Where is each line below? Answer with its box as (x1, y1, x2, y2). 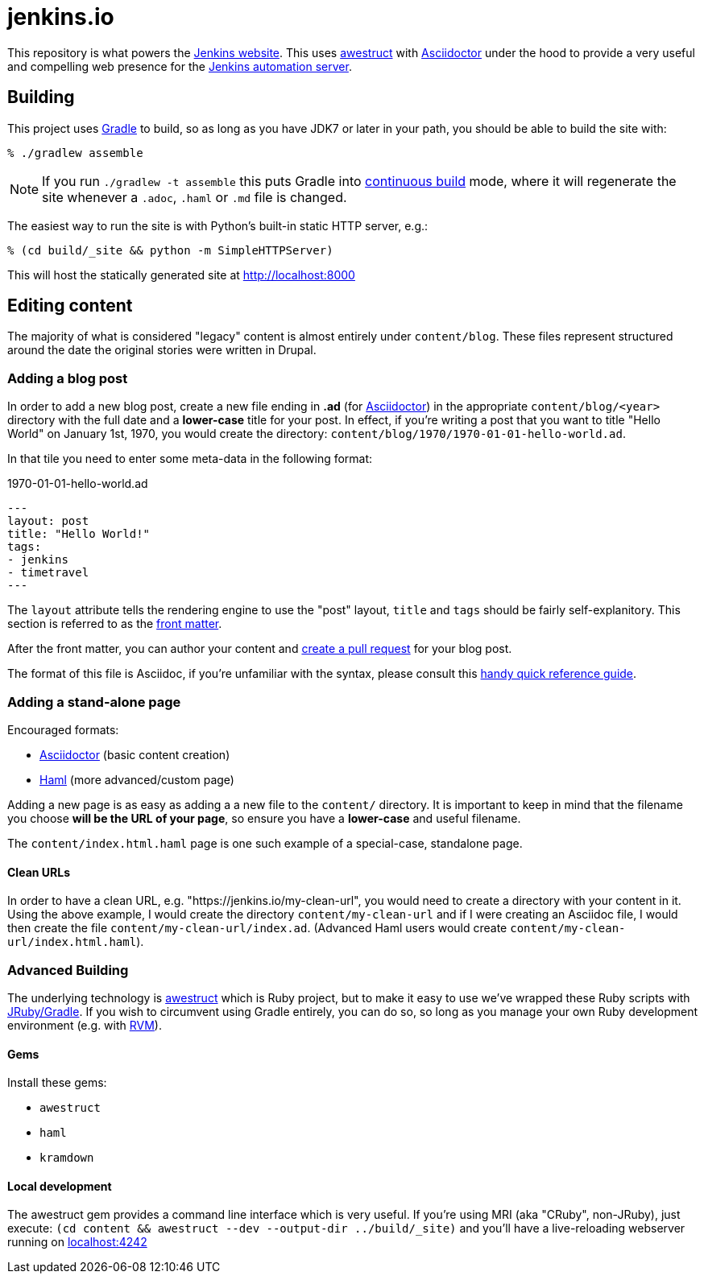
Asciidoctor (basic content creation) (39, 747, 230, 762)
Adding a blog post (7, 370, 128, 386)
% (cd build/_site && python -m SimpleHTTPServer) (7, 243, 333, 257)
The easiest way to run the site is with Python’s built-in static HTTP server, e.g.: (7, 218, 429, 233)
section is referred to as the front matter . (7, 617, 222, 631)
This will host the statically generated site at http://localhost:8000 (7, 267, 355, 282)
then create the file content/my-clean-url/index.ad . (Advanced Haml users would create (7, 921, 507, 935)
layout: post (7, 514, 89, 528)
